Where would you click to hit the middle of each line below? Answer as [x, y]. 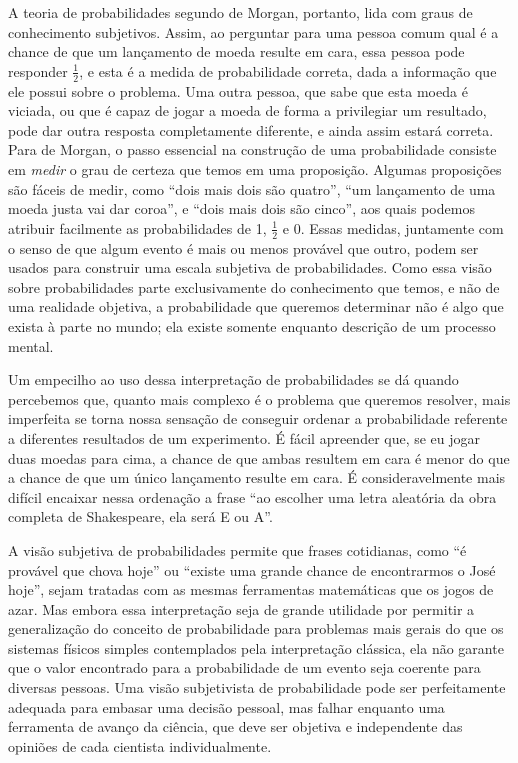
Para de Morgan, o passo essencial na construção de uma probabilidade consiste [252, 149]
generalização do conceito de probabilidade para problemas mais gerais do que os [256, 628]
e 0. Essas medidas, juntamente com [393, 227]
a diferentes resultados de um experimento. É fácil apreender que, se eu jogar [244, 437]
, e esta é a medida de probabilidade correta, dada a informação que [288, 70]
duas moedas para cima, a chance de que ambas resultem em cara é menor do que [259, 457]
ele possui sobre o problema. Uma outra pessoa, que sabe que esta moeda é [238, 90]
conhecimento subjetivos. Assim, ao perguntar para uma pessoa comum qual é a [253, 31]
